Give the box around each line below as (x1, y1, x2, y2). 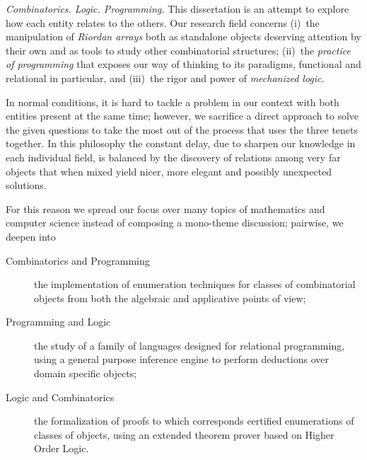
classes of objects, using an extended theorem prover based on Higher (34, 427, 334, 442)
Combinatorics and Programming (6, 253, 150, 268)
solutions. (6, 178, 47, 192)
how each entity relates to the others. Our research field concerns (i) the (6, 15, 320, 30)
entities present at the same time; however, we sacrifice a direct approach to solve (6, 108, 359, 123)
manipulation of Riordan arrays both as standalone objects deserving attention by (6, 29, 361, 44)
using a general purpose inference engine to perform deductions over (34, 352, 329, 367)
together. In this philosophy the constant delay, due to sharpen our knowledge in (6, 136, 356, 151)
